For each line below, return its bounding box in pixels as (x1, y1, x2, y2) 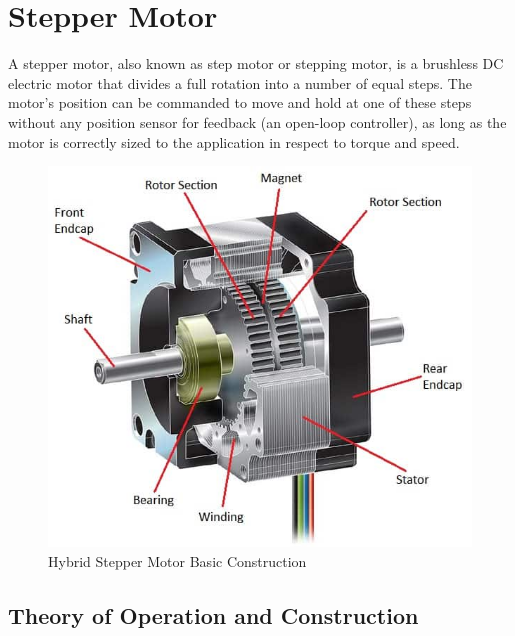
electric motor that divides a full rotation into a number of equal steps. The (8, 72, 472, 93)
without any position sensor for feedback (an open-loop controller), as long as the (8, 111, 507, 132)
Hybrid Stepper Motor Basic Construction (48, 550, 307, 571)
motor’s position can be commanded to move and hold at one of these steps (8, 92, 472, 113)
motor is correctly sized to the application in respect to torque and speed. (8, 131, 460, 152)
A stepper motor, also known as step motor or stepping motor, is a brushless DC (8, 53, 504, 74)
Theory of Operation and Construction (8, 599, 419, 630)
